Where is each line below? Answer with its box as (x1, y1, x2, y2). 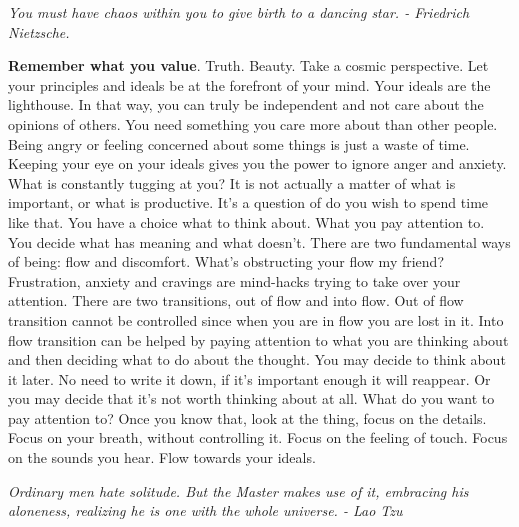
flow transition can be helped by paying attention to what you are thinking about (8, 329, 509, 350)
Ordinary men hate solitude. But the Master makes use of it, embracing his (8, 480, 469, 501)
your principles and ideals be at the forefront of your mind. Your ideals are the (8, 74, 491, 95)
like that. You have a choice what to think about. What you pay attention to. (8, 211, 485, 232)
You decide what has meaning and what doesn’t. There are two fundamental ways (8, 231, 511, 252)
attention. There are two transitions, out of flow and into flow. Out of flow (8, 290, 464, 311)
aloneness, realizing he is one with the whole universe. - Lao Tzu (8, 500, 403, 521)
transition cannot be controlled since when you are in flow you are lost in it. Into (8, 309, 504, 330)
